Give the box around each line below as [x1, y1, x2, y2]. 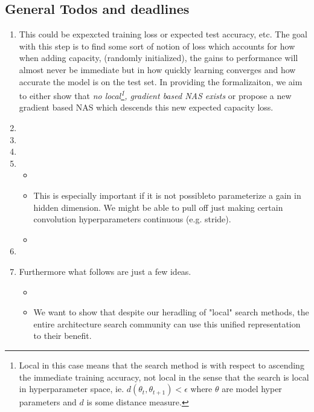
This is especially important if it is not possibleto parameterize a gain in [33, 188, 301, 201]
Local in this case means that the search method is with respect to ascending [19, 358, 304, 371]
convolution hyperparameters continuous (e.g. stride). [33, 213, 231, 225]
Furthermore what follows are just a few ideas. [19, 265, 191, 277]
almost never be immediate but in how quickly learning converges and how [19, 63, 296, 76]
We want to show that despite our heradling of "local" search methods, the [33, 306, 309, 318]
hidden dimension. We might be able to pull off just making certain [33, 201, 283, 213]
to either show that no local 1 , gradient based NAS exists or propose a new [19, 88, 292, 101]
